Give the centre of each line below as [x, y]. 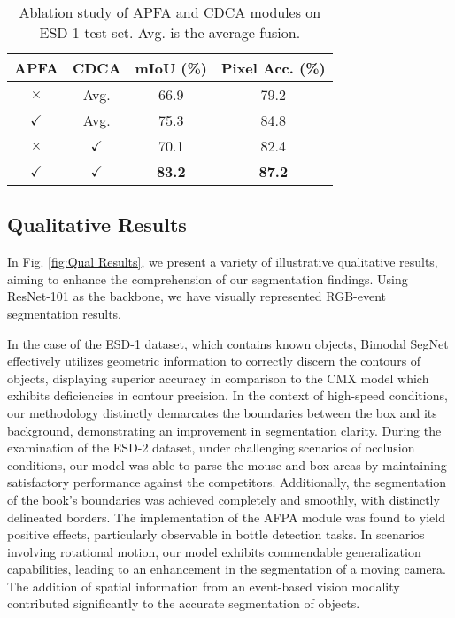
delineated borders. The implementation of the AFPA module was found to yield [226, 517]
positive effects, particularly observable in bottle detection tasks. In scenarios [216, 534]
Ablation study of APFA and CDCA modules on [170, 12]
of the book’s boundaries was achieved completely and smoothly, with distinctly [224, 499]
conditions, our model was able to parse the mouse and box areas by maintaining [227, 464]
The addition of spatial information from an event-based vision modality [204, 586]
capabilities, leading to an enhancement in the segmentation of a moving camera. [227, 569]
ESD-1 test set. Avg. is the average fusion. [170, 32]
